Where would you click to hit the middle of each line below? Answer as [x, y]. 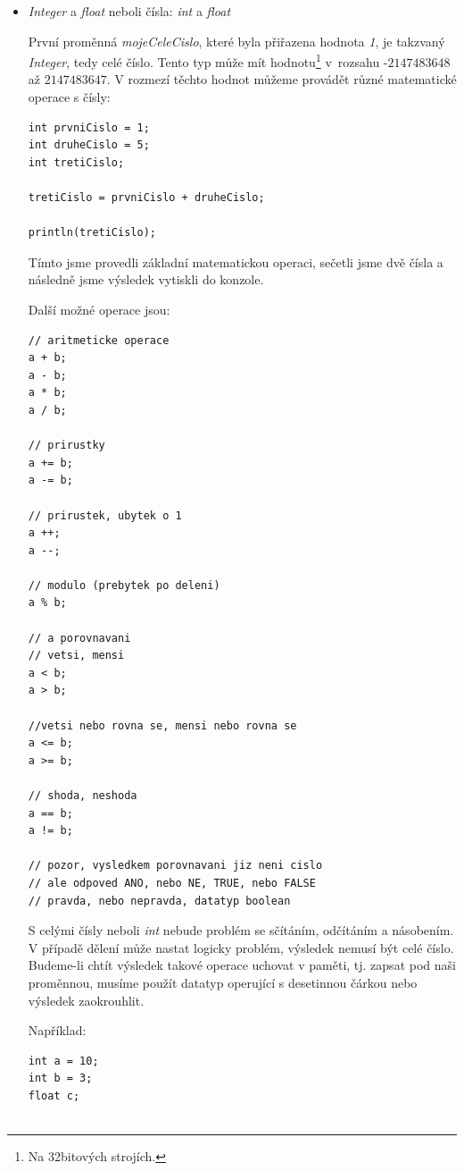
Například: [57, 1030]
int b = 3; [60, 1078]
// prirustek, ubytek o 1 [105, 515]
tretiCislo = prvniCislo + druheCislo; [146, 198]
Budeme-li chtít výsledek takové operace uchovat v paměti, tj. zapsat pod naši [242, 965]
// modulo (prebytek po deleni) [124, 585]
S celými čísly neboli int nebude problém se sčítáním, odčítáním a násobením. [241, 930]
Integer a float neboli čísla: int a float [129, 11]
